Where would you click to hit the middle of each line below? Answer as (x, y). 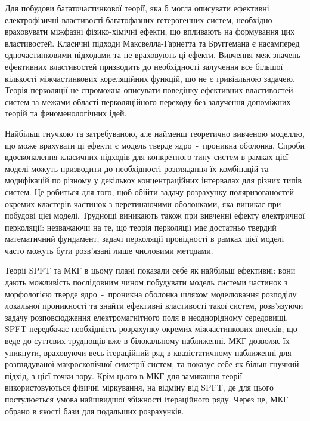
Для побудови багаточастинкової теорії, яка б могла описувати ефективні (137, 8)
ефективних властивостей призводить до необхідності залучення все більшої (144, 66)
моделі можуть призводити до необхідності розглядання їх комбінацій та (137, 168)
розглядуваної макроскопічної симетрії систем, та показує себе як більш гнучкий (152, 364)
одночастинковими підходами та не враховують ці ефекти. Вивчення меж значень (153, 55)
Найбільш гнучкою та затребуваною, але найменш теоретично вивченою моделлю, (155, 133)
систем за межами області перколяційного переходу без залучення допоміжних (148, 101)
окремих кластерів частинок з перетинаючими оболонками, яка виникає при (143, 203)
